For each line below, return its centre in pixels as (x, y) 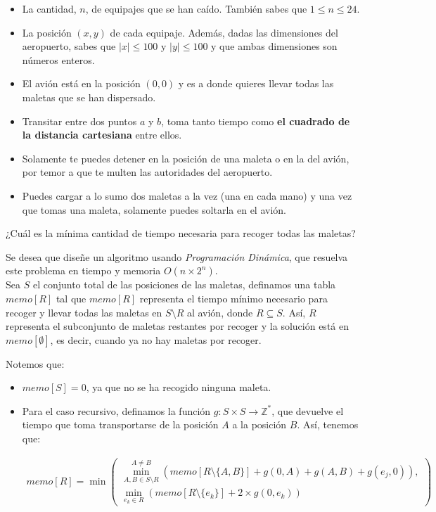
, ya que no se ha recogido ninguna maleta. (179, 387)
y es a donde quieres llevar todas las (256, 83)
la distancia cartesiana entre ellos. (102, 135)
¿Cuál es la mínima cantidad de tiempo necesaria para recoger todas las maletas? (181, 233)
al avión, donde (220, 312)
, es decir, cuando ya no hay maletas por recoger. (156, 339)
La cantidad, (49, 8)
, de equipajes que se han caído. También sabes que (196, 8)
